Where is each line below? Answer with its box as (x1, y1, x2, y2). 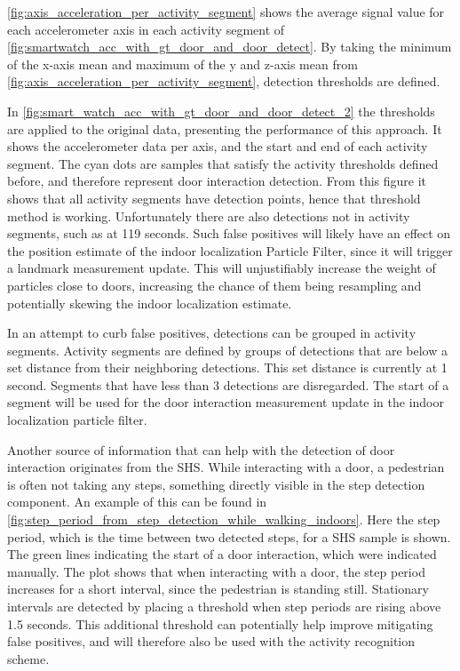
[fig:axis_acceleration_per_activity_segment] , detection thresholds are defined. (7, 72, 440, 91)
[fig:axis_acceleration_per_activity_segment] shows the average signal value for (7, 3, 445, 20)
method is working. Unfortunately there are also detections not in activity (7, 206, 410, 225)
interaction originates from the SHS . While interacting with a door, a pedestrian (7, 458, 445, 476)
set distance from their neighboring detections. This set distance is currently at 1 (7, 358, 448, 377)
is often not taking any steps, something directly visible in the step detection (7, 475, 425, 493)
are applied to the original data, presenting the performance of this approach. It (7, 119, 442, 138)
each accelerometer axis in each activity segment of (7, 20, 285, 38)
